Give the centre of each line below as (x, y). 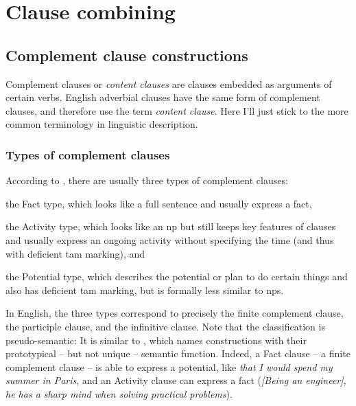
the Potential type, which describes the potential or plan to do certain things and (177, 277)
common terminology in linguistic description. (102, 124)
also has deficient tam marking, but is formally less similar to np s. (145, 290)
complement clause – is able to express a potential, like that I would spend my (169, 366)
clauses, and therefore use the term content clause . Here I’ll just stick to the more (177, 110)
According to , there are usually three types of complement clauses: (147, 180)
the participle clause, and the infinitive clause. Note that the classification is (165, 326)
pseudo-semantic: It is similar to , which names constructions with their (156, 340)
